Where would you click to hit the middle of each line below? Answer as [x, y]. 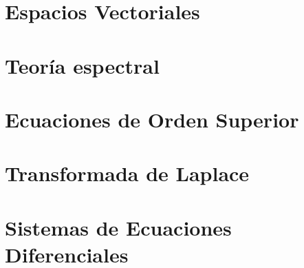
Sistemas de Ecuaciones [118, 227]
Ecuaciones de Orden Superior [152, 119]
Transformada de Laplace [127, 173]
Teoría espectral [82, 65]
